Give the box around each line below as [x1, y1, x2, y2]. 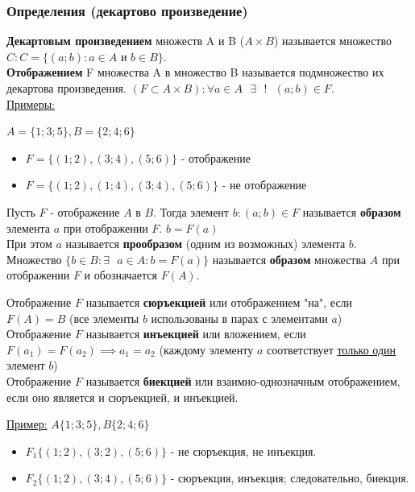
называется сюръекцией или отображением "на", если [85, 293, 353, 310]
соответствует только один [266, 341, 396, 358]
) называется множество [273, 32, 392, 49]
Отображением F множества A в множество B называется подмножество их [6, 64, 384, 81]
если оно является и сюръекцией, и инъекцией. [6, 388, 239, 405]
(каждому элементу [159, 341, 254, 358]
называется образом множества [212, 250, 367, 267]
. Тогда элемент [153, 203, 229, 220]
